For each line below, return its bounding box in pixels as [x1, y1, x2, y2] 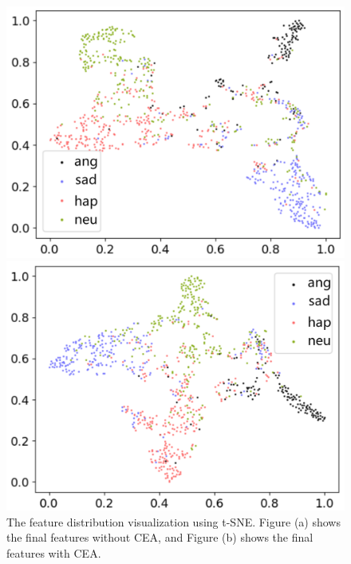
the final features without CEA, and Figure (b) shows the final [6, 529, 314, 546]
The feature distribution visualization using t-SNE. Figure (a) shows [6, 513, 341, 530]
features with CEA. [6, 544, 101, 561]
